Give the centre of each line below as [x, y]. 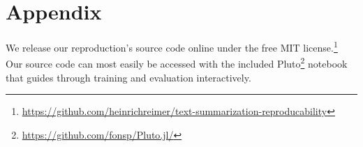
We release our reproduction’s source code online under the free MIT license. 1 [172, 46]
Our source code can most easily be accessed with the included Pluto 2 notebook [177, 63]
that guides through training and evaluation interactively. [128, 77]
